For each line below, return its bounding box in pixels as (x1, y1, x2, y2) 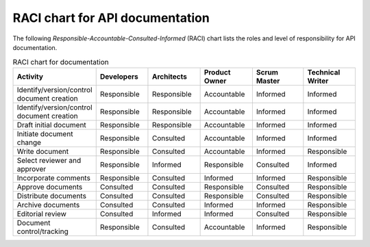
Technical (307, 67, 341, 77)
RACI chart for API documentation (12, 10, 210, 25)
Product (203, 67, 231, 77)
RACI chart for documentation (12, 57, 109, 66)
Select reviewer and (16, 155, 82, 165)
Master (256, 76, 280, 86)
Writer (307, 76, 329, 86)
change (16, 138, 41, 147)
